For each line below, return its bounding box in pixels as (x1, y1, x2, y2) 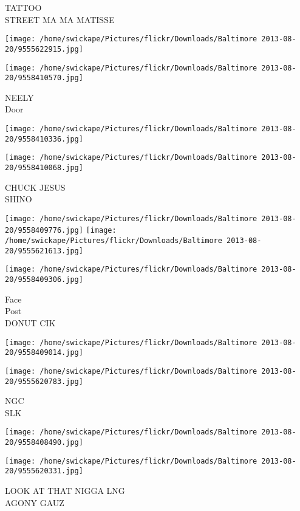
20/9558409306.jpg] (5, 275, 83, 284)
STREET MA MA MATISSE (5, 13, 115, 26)
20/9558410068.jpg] (5, 163, 83, 172)
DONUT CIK (5, 316, 56, 329)
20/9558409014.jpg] (5, 348, 83, 357)
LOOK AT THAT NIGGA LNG (5, 484, 125, 496)
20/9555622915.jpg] (5, 44, 83, 53)
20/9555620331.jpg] (5, 467, 83, 476)
